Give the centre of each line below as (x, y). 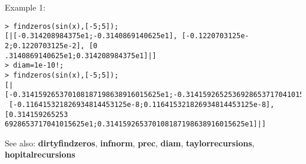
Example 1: (25, 7)
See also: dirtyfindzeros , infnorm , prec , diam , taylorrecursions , (130, 143)
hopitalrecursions (40, 154)
